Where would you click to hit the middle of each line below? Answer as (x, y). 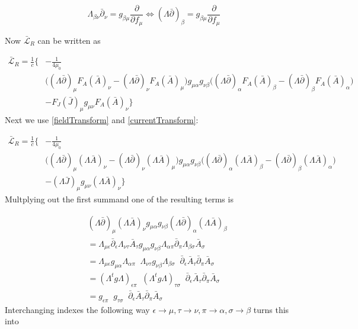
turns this (271, 309)
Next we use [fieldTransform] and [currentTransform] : (102, 119)
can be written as (69, 40)
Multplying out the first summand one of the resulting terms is (119, 199)
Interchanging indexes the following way (77, 309)
